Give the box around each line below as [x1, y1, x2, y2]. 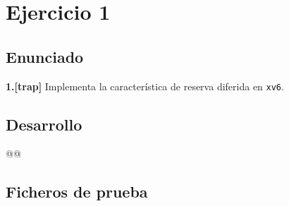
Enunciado [6, 45, 84, 67]
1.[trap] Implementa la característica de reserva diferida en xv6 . [6, 78, 284, 93]
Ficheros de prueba [6, 181, 148, 202]
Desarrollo [6, 113, 82, 135]
